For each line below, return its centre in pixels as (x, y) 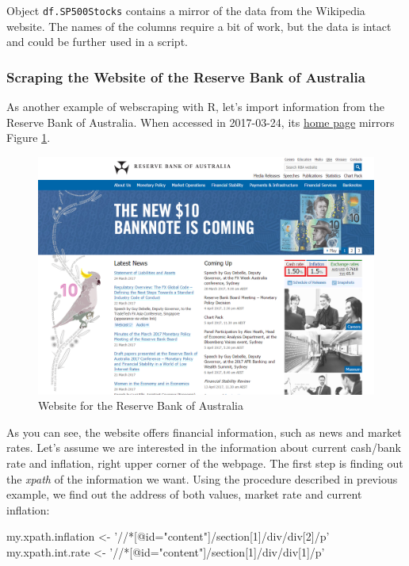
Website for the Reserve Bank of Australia (141, 405)
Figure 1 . (29, 138)
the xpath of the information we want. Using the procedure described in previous (202, 478)
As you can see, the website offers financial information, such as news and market (204, 432)
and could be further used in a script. (97, 42)
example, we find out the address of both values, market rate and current (184, 494)
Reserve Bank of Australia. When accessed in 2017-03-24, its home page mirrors (201, 122)
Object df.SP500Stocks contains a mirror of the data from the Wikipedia (186, 10)
